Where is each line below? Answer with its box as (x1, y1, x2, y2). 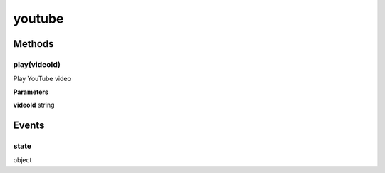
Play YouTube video (13, 75, 71, 83)
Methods (13, 38, 54, 50)
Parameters (13, 88, 49, 96)
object (13, 156, 32, 164)
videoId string (13, 100, 55, 110)
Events (13, 119, 45, 131)
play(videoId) (13, 59, 61, 69)
